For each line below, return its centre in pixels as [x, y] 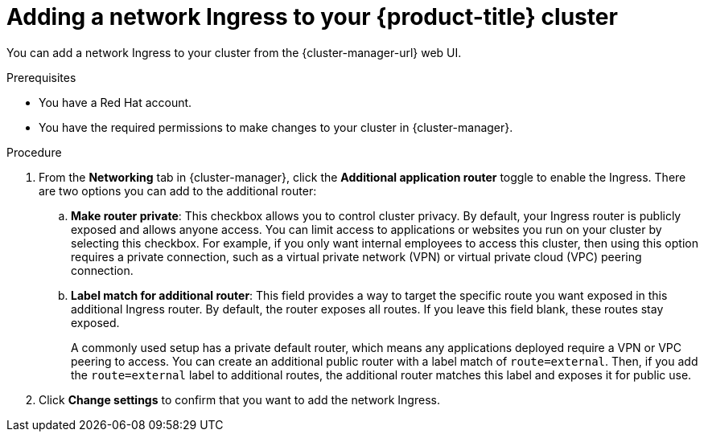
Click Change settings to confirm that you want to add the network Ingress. [239, 399]
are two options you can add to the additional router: [178, 190]
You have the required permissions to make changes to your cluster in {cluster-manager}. [276, 127]
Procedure [34, 152]
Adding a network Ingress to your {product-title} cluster [312, 17]
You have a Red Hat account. [115, 102]
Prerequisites [41, 77]
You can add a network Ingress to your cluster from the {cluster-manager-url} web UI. [234, 52]
